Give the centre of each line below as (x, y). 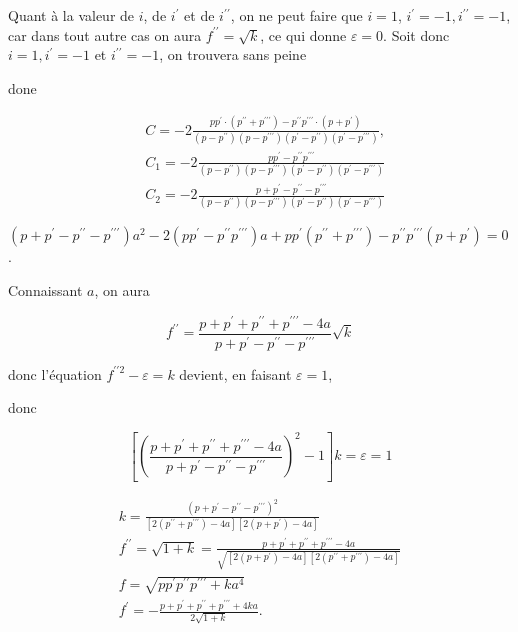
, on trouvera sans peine (233, 54)
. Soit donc (416, 34)
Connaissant (45, 290)
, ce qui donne (303, 34)
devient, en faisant (235, 373)
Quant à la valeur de (71, 15)
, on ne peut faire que (296, 15)
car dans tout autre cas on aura (105, 34)
